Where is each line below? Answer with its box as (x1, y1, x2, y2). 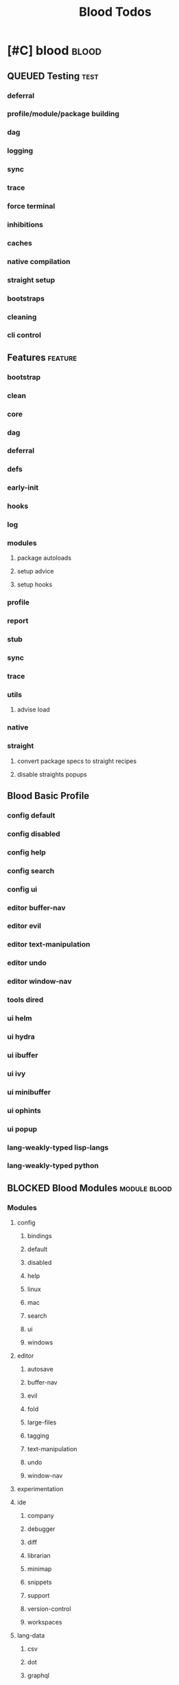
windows (27, 1339, 53, 1347)
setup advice (16, 567, 54, 575)
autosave (27, 1365, 53, 1374)
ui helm (7, 1013, 32, 1023)
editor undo (7, 958, 47, 968)
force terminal (7, 201, 56, 211)
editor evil (7, 921, 42, 931)
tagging (27, 1431, 49, 1440)
